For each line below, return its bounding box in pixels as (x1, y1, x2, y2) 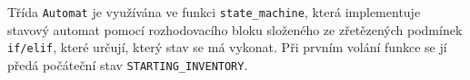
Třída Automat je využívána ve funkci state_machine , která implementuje (7, 3, 421, 21)
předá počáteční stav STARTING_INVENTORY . (7, 55, 248, 74)
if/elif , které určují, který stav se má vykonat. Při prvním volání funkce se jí (7, 38, 447, 57)
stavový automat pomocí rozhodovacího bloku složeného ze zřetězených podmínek (7, 20, 463, 39)
